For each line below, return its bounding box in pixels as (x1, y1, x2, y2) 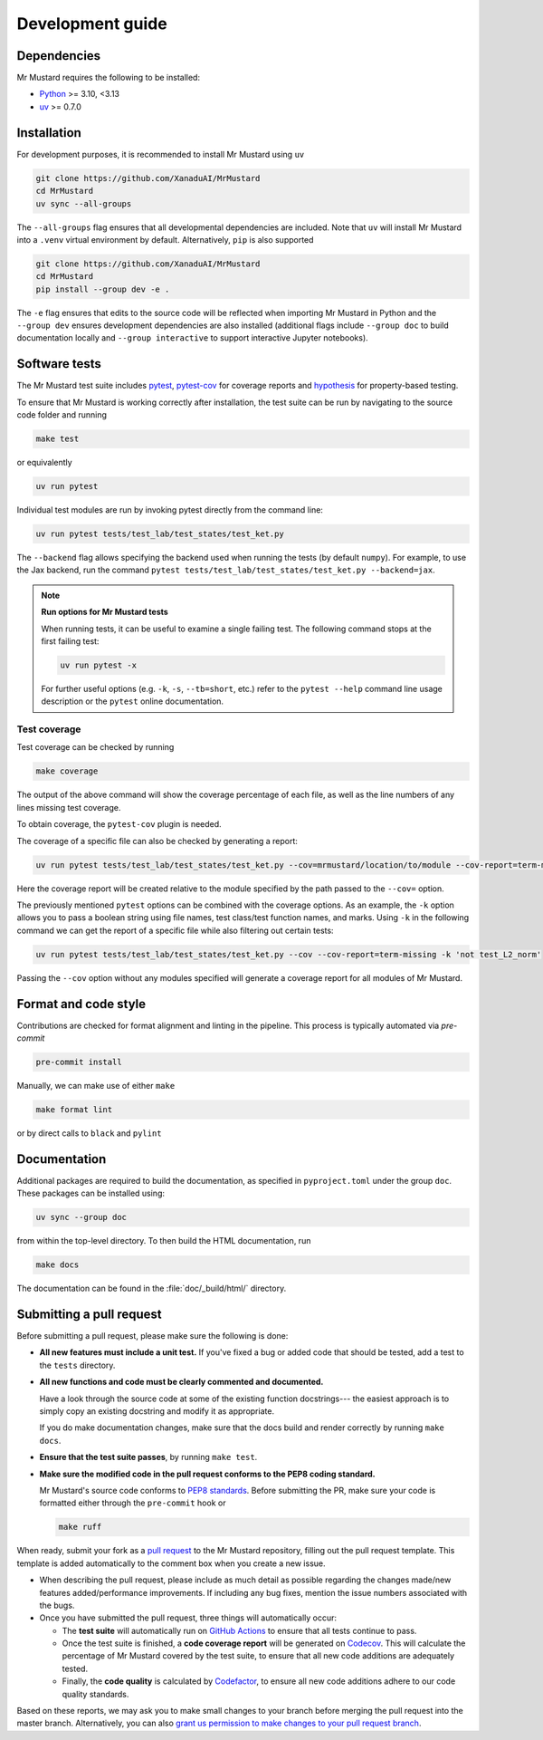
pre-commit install (35, 1057, 122, 1067)
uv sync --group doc (35, 1212, 127, 1223)
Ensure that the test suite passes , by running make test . (39, 1452, 258, 1463)
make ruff (58, 1522, 102, 1533)
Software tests (16, 356, 101, 371)
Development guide (16, 14, 167, 34)
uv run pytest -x (60, 659, 138, 670)
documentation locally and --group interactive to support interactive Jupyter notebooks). (16, 332, 368, 343)
